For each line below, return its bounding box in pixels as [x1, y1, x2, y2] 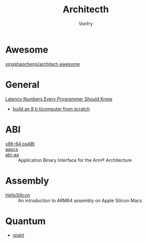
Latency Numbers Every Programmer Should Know [5, 96, 113, 102]
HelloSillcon [5, 192, 31, 198]
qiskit [12, 232, 24, 238]
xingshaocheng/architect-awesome [5, 60, 80, 67]
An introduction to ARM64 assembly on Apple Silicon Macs [18, 197, 142, 204]
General [5, 78, 40, 90]
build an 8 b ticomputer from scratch [12, 106, 90, 112]
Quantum [5, 215, 46, 227]
